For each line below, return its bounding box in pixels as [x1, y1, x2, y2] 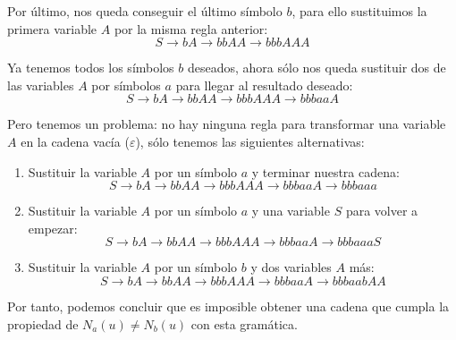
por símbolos [91, 75, 161, 94]
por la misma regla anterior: [114, 19, 268, 38]
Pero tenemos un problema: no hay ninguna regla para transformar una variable [7, 115, 446, 133]
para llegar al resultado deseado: [175, 75, 353, 94]
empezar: [28, 218, 78, 237]
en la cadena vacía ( [21, 132, 130, 150]
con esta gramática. [190, 314, 298, 333]
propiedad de [7, 314, 79, 333]
